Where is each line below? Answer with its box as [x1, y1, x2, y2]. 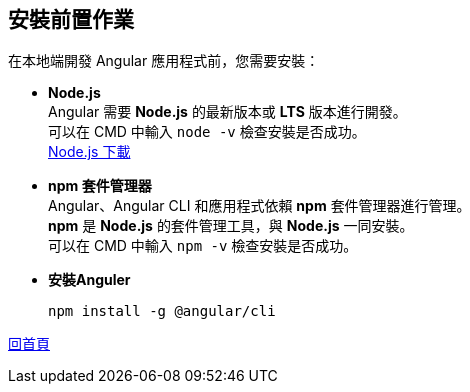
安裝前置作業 [8, 7, 134, 32]
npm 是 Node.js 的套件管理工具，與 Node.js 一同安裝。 [48, 217, 414, 235]
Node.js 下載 [48, 143, 131, 161]
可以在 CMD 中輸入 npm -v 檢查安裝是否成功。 [48, 237, 358, 255]
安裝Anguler [48, 271, 131, 289]
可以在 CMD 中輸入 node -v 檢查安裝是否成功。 [48, 123, 366, 141]
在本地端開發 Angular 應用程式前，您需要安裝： [8, 52, 320, 70]
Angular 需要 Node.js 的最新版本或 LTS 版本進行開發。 [48, 103, 407, 121]
